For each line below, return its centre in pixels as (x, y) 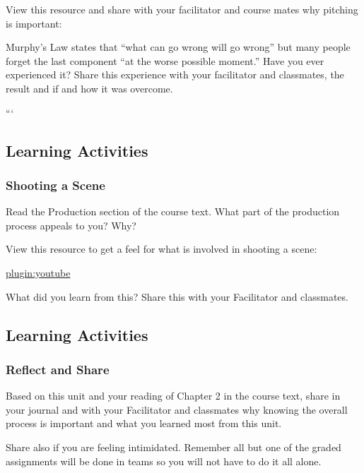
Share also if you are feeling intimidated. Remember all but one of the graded (174, 447)
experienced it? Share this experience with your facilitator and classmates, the (175, 74)
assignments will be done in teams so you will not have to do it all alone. (164, 461)
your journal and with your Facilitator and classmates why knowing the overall (177, 409)
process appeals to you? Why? (71, 225)
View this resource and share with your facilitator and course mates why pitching (182, 9)
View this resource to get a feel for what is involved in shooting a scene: (162, 249)
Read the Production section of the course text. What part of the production (173, 211)
